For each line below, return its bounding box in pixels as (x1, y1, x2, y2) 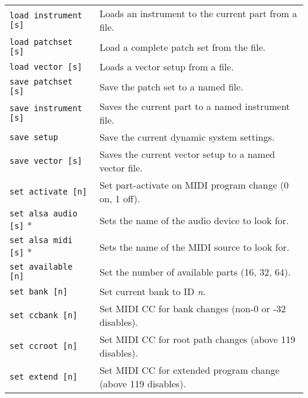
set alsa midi (9, 235, 73, 245)
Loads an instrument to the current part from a (99, 7, 297, 20)
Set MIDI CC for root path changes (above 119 (99, 332, 296, 346)
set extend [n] (9, 372, 78, 381)
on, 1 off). (99, 192, 140, 205)
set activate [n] (9, 187, 87, 196)
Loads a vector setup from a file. (99, 60, 234, 73)
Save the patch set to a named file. (99, 79, 243, 93)
